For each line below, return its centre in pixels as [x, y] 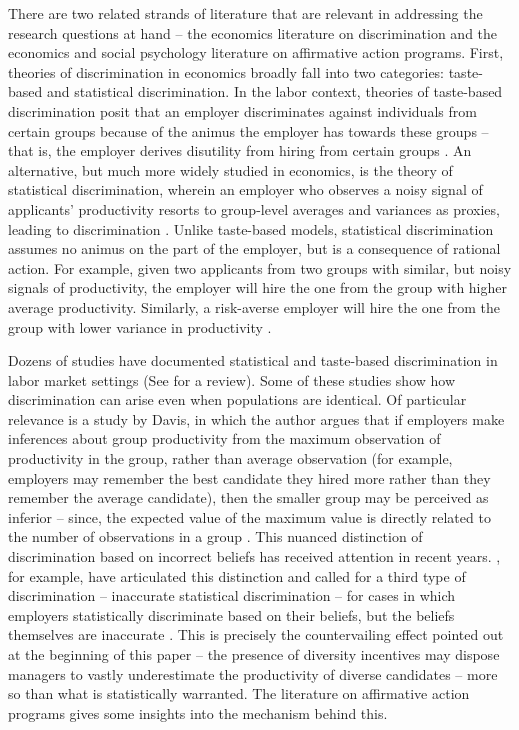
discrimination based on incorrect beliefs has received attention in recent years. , [254, 556]
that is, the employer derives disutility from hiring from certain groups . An [240, 150]
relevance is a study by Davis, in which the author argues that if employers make [256, 418]
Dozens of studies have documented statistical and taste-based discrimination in [253, 360]
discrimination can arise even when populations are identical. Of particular [237, 399]
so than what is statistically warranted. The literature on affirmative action [239, 693]
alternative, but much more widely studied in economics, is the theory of [230, 169]
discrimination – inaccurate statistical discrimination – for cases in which [232, 595]
